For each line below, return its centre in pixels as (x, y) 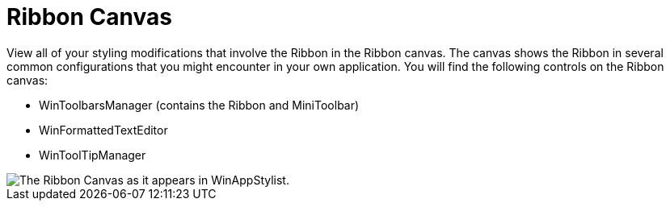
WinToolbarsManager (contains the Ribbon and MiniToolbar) (199, 105)
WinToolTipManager (93, 155)
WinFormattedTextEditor (103, 130)
